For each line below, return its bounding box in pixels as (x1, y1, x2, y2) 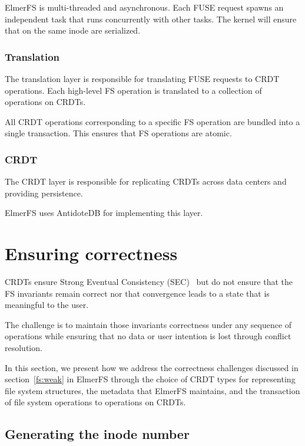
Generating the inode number (5, 425, 190, 443)
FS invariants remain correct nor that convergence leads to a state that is (5, 287, 270, 299)
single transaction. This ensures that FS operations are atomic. (5, 127, 232, 139)
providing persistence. (5, 186, 83, 199)
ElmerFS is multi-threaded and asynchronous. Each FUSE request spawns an (5, 1, 284, 13)
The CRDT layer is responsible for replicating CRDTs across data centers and (5, 175, 287, 188)
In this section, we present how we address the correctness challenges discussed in (5, 361, 299, 373)
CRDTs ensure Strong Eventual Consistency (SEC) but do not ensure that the (5, 276, 293, 288)
